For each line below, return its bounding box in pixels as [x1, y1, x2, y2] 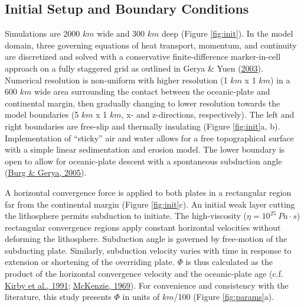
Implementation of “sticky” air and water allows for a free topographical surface [5, 131, 294, 144]
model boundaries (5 [5, 108, 79, 121]
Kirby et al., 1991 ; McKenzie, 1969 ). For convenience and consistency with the [5, 279, 289, 291]
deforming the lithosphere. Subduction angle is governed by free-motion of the [5, 232, 287, 245]
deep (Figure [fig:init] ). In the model [162, 27, 293, 40]
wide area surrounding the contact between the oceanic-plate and [34, 85, 270, 98]
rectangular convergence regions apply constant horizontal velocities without [5, 221, 281, 233]
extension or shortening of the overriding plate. [5, 256, 175, 268]
